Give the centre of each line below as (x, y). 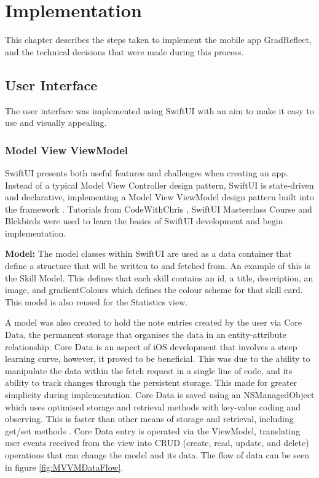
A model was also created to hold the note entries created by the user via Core (154, 322)
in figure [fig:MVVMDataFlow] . (64, 467)
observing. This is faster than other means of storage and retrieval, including (149, 419)
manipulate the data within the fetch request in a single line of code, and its (149, 370)
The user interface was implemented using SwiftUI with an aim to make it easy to (159, 110)
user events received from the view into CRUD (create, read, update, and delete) (157, 443)
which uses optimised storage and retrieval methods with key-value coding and (153, 406)
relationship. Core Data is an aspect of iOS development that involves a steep (151, 346)
